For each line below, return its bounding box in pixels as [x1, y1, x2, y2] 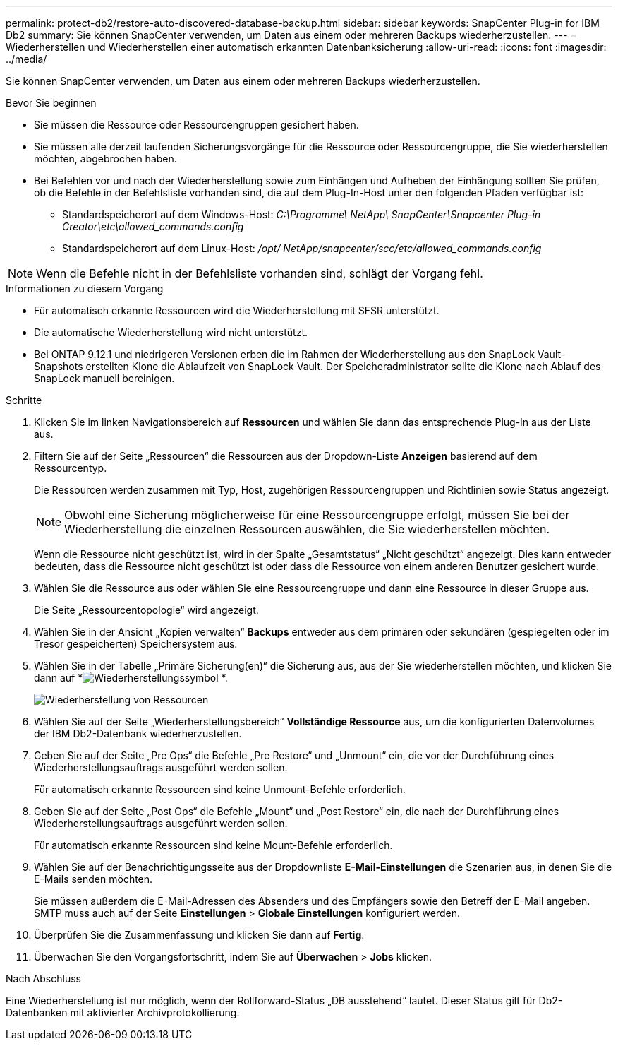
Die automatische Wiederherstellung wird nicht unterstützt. [34, 326, 308, 338]
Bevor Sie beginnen [6, 97, 97, 109]
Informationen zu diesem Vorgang [6, 283, 164, 295]
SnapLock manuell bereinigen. [34, 372, 175, 384]
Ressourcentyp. [34, 462, 107, 474]
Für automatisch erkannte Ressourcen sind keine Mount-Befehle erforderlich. [34, 839, 393, 851]
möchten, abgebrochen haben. [34, 153, 177, 165]
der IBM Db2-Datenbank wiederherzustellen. [34, 727, 242, 739]
